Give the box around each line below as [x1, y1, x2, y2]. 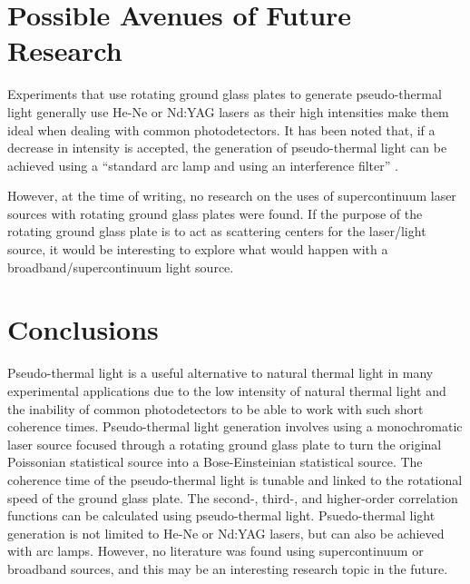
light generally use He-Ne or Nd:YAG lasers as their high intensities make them [7, 102, 449, 121]
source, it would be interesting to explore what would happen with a [7, 240, 388, 259]
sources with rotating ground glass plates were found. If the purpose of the [7, 203, 423, 223]
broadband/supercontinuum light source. [7, 257, 234, 276]
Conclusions [7, 311, 159, 348]
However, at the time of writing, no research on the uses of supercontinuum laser [7, 186, 456, 205]
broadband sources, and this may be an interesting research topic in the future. [7, 559, 448, 578]
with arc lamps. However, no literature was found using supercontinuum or [7, 541, 424, 560]
